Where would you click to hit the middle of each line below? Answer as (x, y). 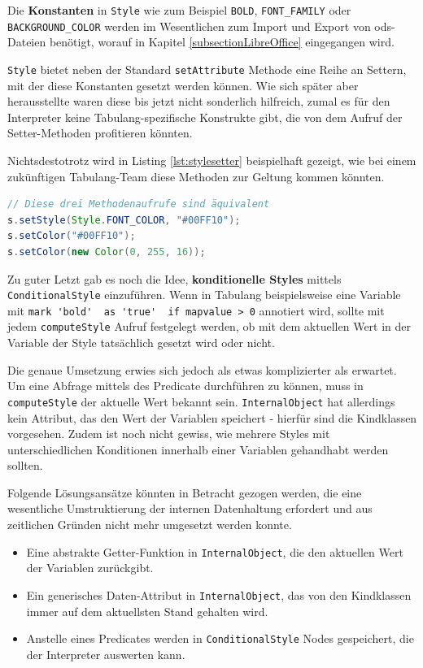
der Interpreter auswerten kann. (106, 654)
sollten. (25, 465)
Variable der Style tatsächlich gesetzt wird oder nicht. (141, 343)
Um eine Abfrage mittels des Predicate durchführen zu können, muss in (185, 386)
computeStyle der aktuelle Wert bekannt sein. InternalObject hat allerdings (201, 401)
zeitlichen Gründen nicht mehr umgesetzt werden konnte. (150, 525)
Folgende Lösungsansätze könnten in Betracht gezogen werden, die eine (185, 492)
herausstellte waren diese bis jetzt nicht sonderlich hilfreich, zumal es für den (199, 101)
